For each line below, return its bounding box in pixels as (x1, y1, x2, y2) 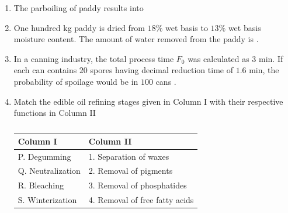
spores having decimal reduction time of (90, 64, 233, 76)
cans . (155, 75, 176, 87)
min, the (249, 64, 279, 76)
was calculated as (188, 52, 249, 64)
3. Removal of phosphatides (88, 179, 187, 191)
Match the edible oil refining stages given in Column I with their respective (13, 95, 283, 107)
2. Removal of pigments (88, 164, 173, 177)
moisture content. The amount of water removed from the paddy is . (13, 33, 259, 45)
